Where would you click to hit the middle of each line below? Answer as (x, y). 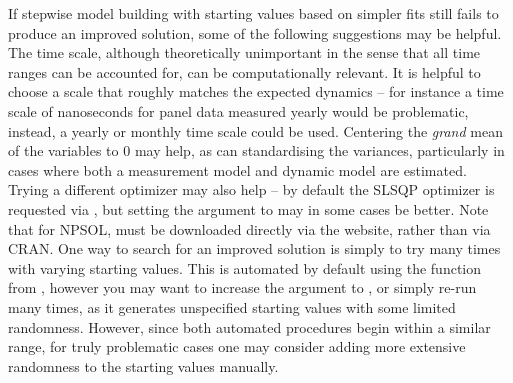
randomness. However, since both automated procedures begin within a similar (249, 326)
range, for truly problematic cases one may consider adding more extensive (237, 346)
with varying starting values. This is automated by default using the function (245, 267)
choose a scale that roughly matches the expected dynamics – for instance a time (256, 91)
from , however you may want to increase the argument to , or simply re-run (242, 287)
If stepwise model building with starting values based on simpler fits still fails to (253, 13)
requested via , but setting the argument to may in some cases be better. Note (248, 208)
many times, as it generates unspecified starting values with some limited (232, 306)
